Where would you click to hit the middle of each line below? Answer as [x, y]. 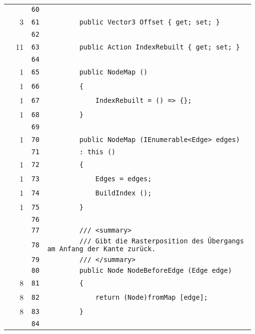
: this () [97, 152]
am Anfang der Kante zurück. [102, 249]
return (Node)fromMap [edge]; [152, 297]
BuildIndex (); [124, 193]
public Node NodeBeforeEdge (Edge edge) [155, 270]
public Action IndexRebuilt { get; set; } [160, 47]
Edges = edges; [124, 179]
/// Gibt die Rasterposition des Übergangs [162, 241]
